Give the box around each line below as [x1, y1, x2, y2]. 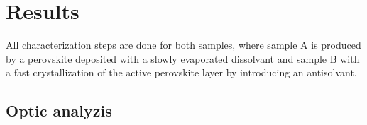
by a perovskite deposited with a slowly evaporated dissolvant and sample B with [6, 51, 360, 66]
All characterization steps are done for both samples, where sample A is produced [6, 37, 361, 52]
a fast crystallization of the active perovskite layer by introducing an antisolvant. [6, 65, 357, 80]
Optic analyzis [6, 100, 112, 121]
